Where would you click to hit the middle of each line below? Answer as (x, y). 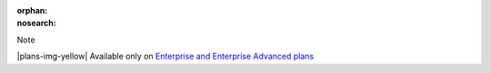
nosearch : (36, 23)
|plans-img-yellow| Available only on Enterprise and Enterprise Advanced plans (165, 56)
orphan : (32, 10)
